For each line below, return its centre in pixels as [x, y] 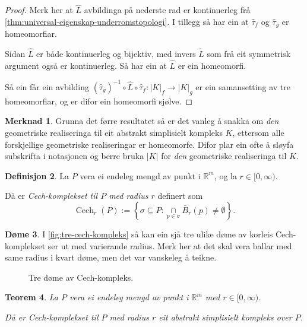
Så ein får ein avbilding [47, 86]
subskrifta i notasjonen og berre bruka [75, 156]
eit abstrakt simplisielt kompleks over [225, 317]
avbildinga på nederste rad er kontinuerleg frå [167, 10]
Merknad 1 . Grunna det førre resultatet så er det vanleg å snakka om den [142, 121]
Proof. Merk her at [39, 10]
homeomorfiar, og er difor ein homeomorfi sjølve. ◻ [99, 101]
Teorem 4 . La [31, 297]
